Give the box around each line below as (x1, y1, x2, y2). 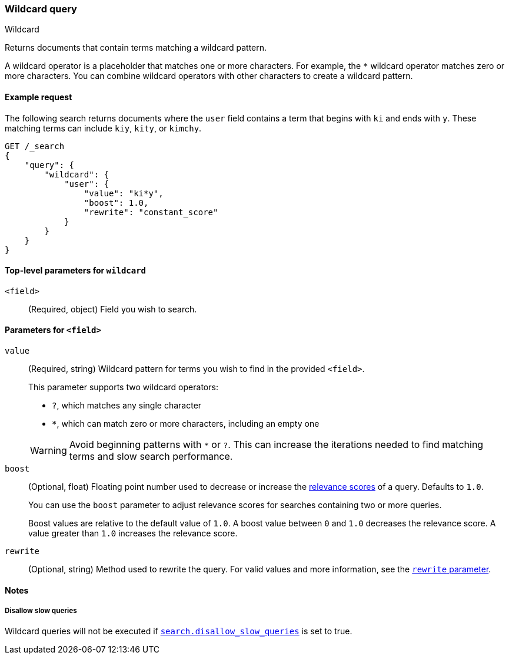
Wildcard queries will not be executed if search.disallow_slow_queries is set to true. (5, 626, 352, 637)
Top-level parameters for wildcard (5, 265, 147, 276)
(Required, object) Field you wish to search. (28, 304, 197, 314)
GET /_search (5, 141, 65, 151)
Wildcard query (5, 3, 77, 15)
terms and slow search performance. (69, 450, 233, 463)
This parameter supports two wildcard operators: (28, 382, 218, 393)
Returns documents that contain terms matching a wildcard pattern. (5, 42, 267, 53)
